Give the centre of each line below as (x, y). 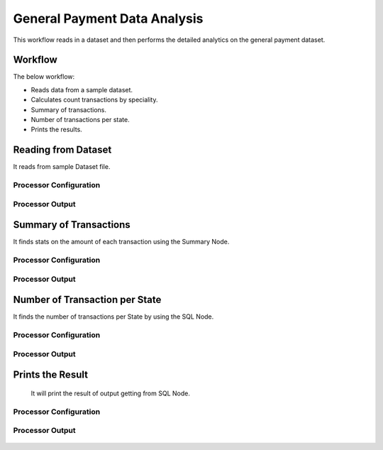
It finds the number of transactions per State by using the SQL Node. (113, 317)
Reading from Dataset (62, 150)
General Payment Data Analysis (108, 18)
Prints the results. (57, 130)
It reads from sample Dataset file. (62, 167)
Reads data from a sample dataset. (82, 89)
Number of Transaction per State (87, 300)
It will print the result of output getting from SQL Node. (111, 393)
